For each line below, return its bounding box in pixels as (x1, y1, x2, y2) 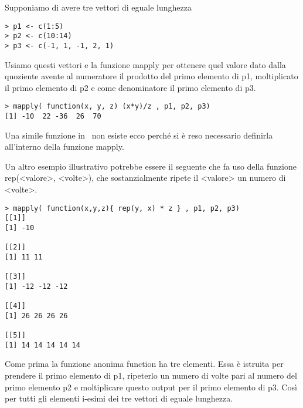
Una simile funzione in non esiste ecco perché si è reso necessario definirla (5, 129, 273, 141)
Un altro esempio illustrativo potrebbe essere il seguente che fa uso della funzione (5, 160, 297, 172)
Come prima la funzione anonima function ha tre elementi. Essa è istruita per (5, 358, 284, 370)
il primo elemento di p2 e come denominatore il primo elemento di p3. (5, 81, 256, 93)
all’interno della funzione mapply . (5, 140, 124, 153)
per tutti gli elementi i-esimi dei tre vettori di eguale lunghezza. (5, 392, 233, 404)
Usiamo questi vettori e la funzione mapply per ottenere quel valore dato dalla (5, 58, 286, 70)
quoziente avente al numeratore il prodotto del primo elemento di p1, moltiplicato (5, 70, 298, 82)
